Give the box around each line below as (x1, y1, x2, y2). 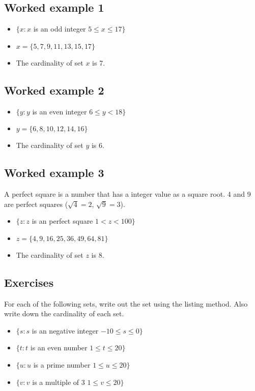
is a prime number (33, 359, 91, 370)
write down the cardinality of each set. (4, 308, 124, 319)
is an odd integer (33, 23, 86, 34)
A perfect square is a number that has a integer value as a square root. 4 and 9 (4, 188, 251, 199)
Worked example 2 (4, 82, 104, 98)
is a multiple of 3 (32, 376, 85, 387)
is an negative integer (32, 325, 99, 336)
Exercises (4, 274, 54, 290)
